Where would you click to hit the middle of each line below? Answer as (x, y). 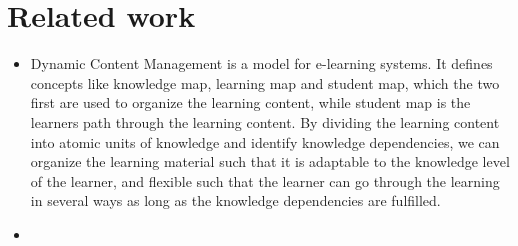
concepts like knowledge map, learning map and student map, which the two (265, 82)
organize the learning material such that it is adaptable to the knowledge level (270, 161)
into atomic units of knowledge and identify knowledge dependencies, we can (265, 141)
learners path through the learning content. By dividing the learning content (265, 121)
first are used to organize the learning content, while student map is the (250, 102)
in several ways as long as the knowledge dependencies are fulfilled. (235, 200)
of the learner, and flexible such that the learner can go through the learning (265, 180)
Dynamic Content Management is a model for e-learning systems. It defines (261, 63)
